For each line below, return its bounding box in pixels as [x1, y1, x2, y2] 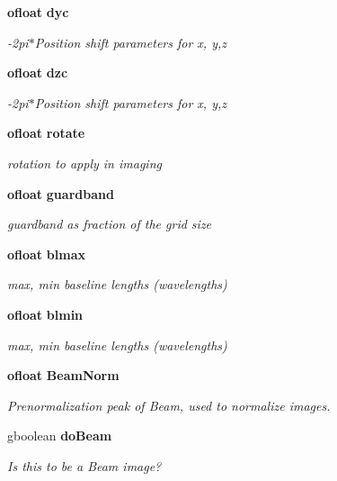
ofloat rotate [7, 123, 85, 142]
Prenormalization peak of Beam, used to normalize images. [7, 395, 331, 414]
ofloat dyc [7, 3, 69, 21]
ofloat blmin [7, 304, 84, 323]
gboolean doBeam [7, 426, 112, 445]
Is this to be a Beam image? [7, 456, 162, 475]
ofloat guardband [7, 184, 114, 203]
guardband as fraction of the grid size [7, 214, 212, 233]
